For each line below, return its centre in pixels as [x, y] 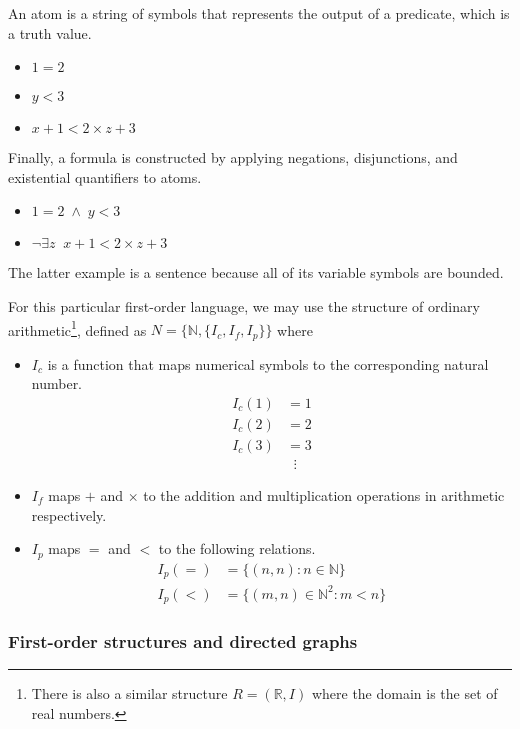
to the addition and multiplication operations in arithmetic [324, 494]
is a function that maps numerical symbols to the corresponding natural [268, 363]
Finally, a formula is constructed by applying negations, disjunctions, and [233, 157]
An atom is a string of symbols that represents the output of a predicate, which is [259, 13]
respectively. [69, 514]
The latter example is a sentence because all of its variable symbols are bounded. [256, 272]
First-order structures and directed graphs [183, 641]
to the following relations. [237, 548]
